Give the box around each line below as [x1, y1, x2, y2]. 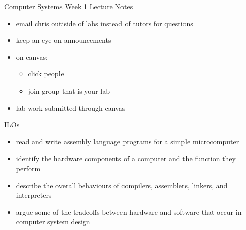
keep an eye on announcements [16, 35, 111, 45]
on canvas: [16, 51, 48, 62]
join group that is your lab [28, 85, 110, 96]
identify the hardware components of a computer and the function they [16, 153, 236, 164]
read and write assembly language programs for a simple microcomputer [16, 136, 239, 146]
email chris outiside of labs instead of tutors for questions [16, 18, 193, 28]
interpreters [16, 190, 52, 200]
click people [28, 68, 64, 79]
